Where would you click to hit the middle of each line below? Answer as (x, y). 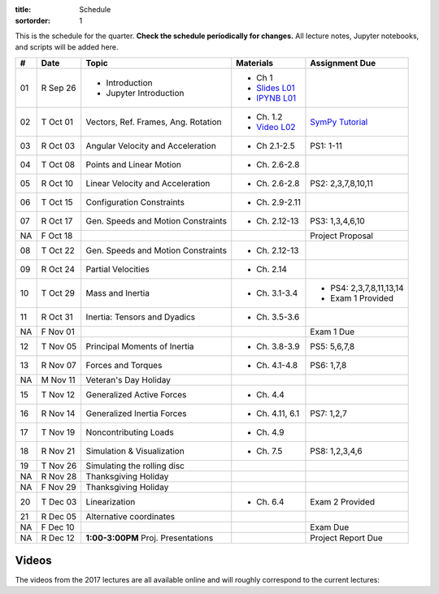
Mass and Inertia (118, 293)
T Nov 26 (59, 466)
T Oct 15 (57, 202)
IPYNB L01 (276, 98)
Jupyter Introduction (145, 93)
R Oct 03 (58, 145)
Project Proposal (342, 236)
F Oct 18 (57, 236)
